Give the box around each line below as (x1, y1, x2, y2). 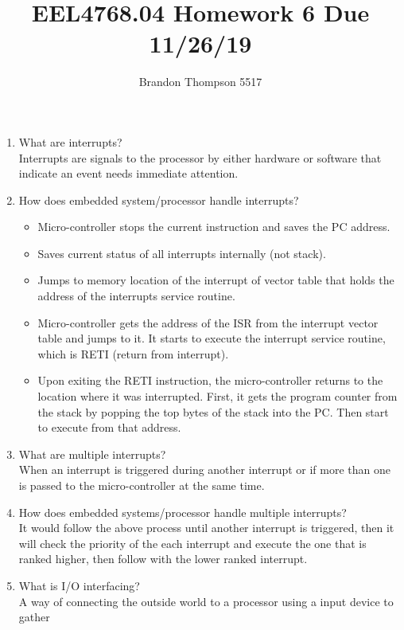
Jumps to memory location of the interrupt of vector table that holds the (37, 272, 394, 288)
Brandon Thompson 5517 (138, 73, 262, 90)
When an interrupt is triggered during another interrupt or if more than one (18, 461, 391, 478)
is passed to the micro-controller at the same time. (18, 477, 265, 493)
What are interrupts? (18, 133, 122, 150)
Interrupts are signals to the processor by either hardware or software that (18, 149, 382, 166)
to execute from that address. (37, 419, 181, 436)
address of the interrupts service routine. (37, 288, 235, 304)
